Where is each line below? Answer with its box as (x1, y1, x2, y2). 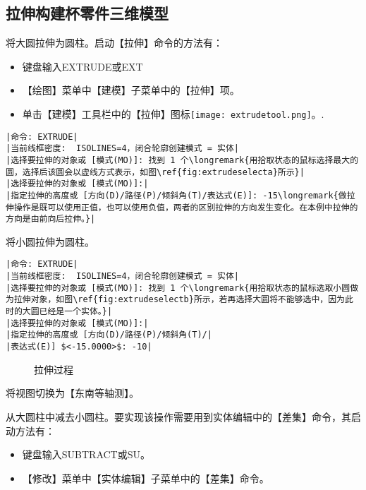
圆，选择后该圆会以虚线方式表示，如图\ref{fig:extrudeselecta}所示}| (6, 167, 305, 177)
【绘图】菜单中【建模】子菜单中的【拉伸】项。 (22, 83, 240, 97)
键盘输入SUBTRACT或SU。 (22, 447, 151, 462)
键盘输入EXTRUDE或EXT (22, 59, 143, 73)
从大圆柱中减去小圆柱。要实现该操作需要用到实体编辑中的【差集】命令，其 (6, 409, 351, 424)
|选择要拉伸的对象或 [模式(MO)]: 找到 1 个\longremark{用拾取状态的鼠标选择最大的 (6, 155, 359, 165)
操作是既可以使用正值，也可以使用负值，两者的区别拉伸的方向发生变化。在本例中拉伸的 (13, 202, 358, 213)
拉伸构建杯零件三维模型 (6, 2, 169, 24)
